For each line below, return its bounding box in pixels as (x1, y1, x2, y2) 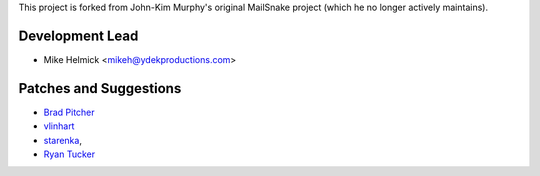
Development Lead (18, 27, 139, 44)
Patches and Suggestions (18, 80, 182, 97)
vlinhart (43, 120, 75, 132)
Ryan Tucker (43, 148, 95, 160)
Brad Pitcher (43, 106, 95, 118)
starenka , (43, 134, 82, 146)
